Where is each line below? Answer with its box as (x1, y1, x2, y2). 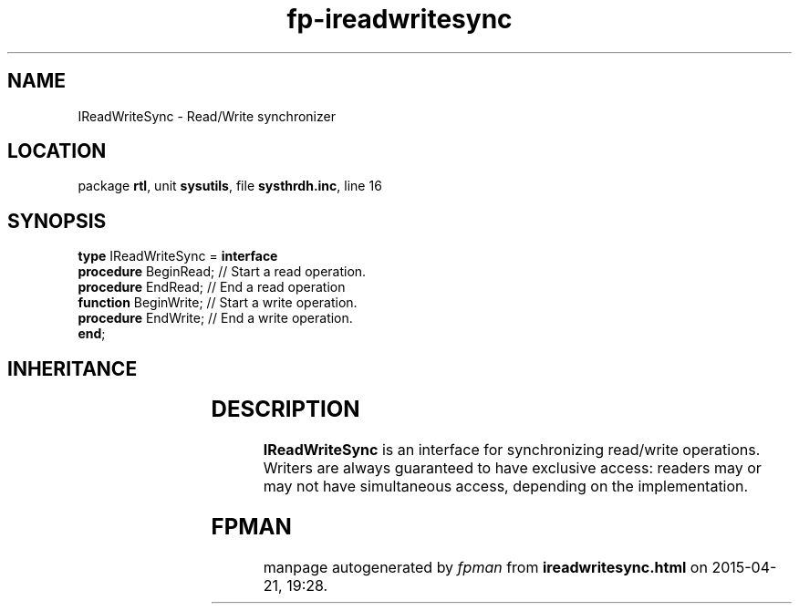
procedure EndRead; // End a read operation (78, 279, 346, 295)
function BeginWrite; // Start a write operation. (78, 295, 358, 311)
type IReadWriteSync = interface (78, 248, 278, 264)
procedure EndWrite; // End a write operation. (78, 310, 353, 326)
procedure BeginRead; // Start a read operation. (78, 264, 367, 280)
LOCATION (7, 140, 107, 163)
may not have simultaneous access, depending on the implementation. (263, 477, 749, 496)
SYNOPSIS (7, 209, 107, 233)
